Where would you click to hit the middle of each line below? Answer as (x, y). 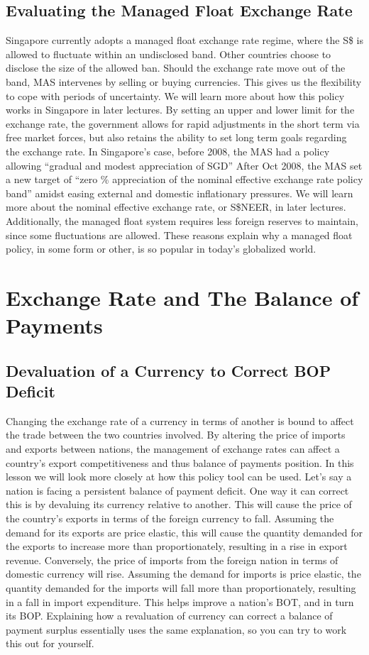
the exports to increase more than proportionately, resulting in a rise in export (177, 546)
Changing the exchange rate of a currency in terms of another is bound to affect (180, 420)
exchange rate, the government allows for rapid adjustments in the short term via (183, 123)
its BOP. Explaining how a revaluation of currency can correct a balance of (169, 616)
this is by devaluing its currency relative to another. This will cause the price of (179, 504)
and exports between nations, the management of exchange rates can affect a (173, 449)
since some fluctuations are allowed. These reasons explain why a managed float (179, 235)
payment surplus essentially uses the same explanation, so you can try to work (176, 629)
